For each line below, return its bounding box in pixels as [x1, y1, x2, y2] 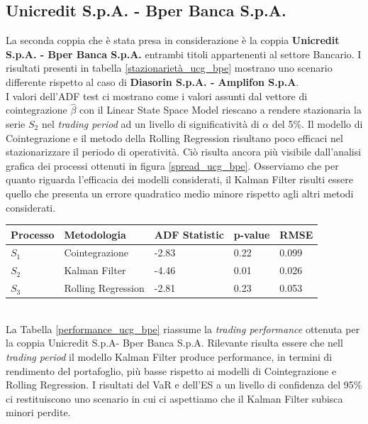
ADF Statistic [154, 227, 224, 241]
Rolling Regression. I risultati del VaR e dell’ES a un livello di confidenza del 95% [6, 377, 362, 392]
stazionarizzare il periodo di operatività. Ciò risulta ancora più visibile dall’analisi [6, 144, 362, 159]
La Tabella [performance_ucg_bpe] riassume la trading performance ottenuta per [6, 321, 360, 336]
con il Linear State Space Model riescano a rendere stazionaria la [79, 102, 362, 117]
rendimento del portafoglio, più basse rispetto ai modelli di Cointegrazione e [6, 363, 337, 378]
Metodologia [64, 227, 126, 241]
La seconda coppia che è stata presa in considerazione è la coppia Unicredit [6, 33, 340, 48]
